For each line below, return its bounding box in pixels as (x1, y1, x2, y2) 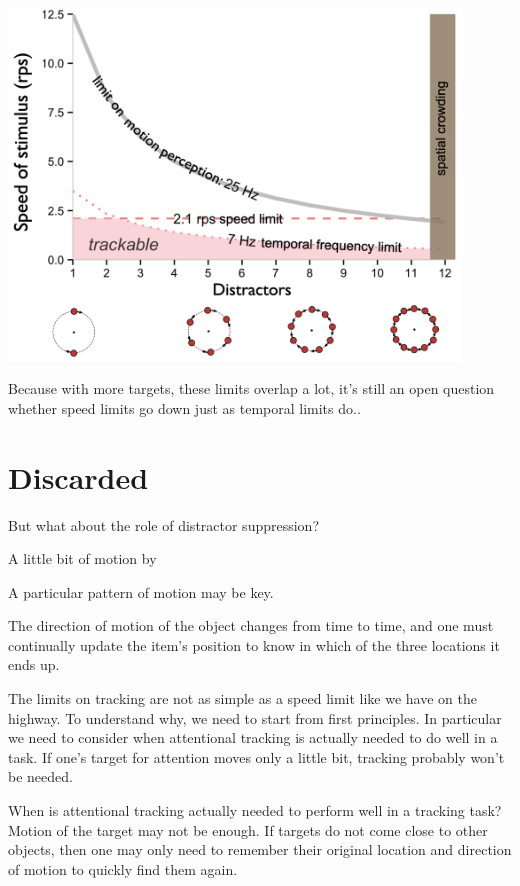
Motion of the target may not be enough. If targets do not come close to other (8, 819, 488, 840)
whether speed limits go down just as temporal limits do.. (8, 397, 361, 418)
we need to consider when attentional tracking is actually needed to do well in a (8, 727, 498, 748)
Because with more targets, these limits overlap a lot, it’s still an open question (8, 378, 495, 399)
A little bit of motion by (8, 548, 157, 569)
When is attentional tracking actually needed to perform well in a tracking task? (8, 800, 502, 821)
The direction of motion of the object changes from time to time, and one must (8, 615, 494, 636)
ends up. (8, 654, 60, 675)
